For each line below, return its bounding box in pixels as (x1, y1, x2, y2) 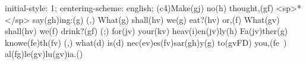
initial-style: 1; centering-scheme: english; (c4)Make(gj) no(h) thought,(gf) (5, 2, 274, 14)
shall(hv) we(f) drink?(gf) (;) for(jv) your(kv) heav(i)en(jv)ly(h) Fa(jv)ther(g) (5, 25, 288, 37)
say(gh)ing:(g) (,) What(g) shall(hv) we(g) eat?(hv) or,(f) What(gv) (32, 13, 280, 25)
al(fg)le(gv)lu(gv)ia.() (5, 48, 83, 60)
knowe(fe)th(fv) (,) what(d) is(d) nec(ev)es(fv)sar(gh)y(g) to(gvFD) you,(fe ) (5, 36, 287, 48)
